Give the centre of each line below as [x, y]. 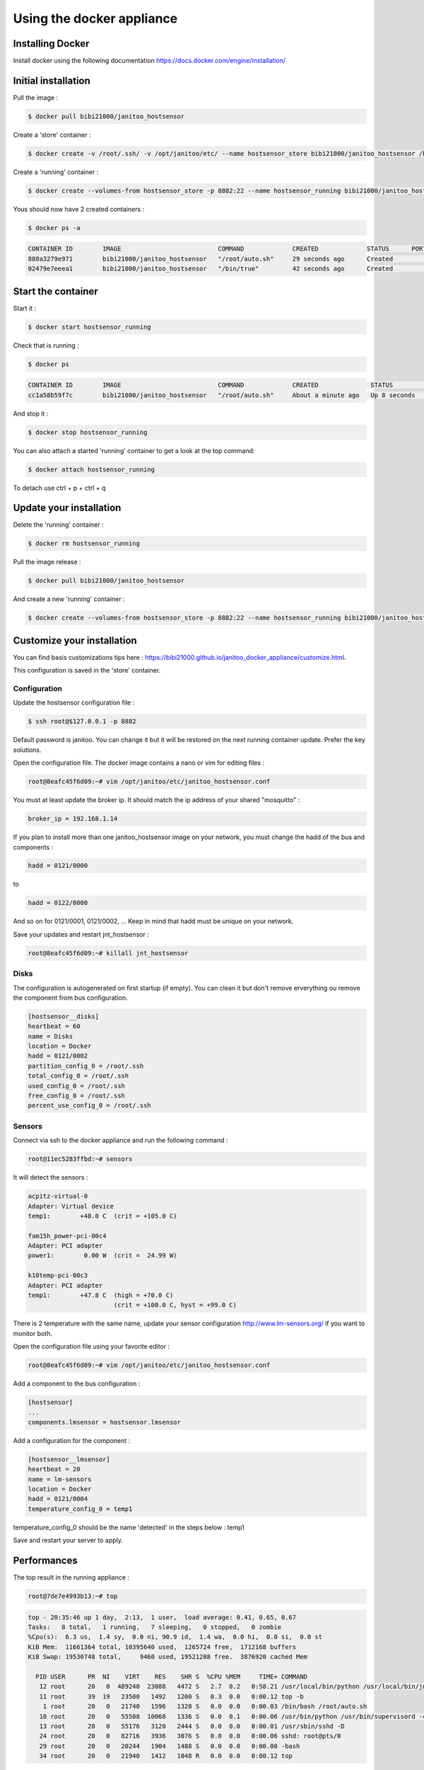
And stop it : [31, 413]
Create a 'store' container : [52, 135]
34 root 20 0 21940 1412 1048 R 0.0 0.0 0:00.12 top [166, 1756]
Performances [45, 1561]
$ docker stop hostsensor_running [88, 432]
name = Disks [51, 1036]
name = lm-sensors [60, 1479]
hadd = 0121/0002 [58, 1056]
